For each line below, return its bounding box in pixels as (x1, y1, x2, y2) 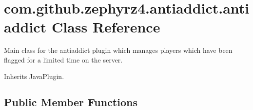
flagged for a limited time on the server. (4, 54, 123, 64)
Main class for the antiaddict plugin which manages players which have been (4, 45, 233, 55)
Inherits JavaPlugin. (4, 71, 64, 81)
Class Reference (51, 17, 160, 37)
